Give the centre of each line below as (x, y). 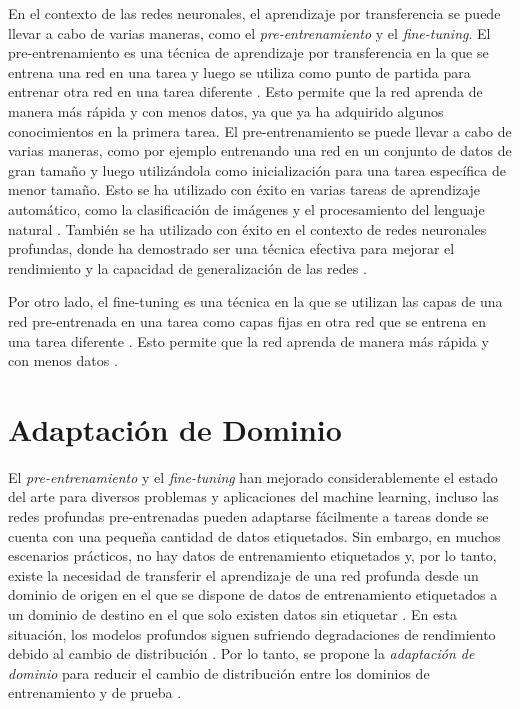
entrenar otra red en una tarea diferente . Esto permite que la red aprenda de (245, 91)
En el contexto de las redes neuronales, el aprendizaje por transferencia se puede (254, 13)
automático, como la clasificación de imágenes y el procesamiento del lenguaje (246, 208)
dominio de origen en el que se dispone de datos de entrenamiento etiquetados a (253, 594)
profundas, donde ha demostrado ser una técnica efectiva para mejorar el (231, 248)
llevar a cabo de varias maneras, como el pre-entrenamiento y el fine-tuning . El (249, 32)
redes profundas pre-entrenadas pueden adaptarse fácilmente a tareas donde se (248, 516)
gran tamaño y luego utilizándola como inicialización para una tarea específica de (257, 169)
